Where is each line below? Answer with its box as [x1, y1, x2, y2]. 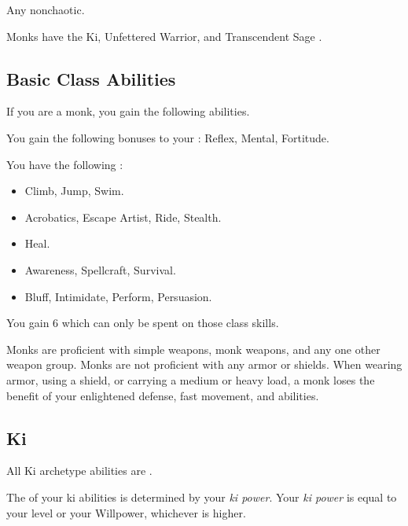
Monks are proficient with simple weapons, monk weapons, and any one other [6, 340, 380, 357]
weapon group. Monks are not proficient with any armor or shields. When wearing [6, 356, 402, 373]
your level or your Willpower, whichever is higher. [6, 504, 246, 520]
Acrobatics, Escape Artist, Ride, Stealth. [24, 208, 222, 225]
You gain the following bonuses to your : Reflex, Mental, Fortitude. [6, 129, 329, 145]
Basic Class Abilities [6, 66, 176, 90]
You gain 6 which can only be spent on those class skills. [6, 314, 279, 331]
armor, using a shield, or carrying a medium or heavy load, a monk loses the [6, 371, 375, 388]
